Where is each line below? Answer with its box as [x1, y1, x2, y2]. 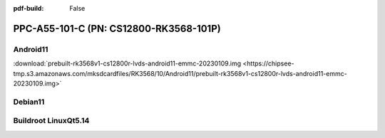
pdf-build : [13, 4, 44, 12]
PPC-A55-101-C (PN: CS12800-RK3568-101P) [13, 22, 221, 35]
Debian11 [13, 97, 45, 107]
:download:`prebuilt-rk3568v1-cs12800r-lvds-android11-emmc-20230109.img [13, 59, 242, 68]
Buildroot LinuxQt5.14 [13, 116, 90, 126]
